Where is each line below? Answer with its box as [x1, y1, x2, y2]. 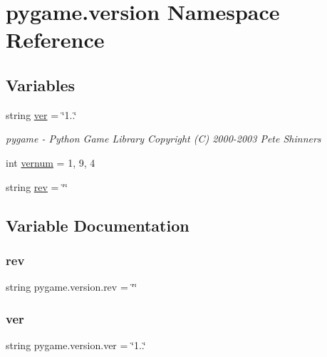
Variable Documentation [6, 214, 190, 236]
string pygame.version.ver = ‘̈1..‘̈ [6, 337, 146, 352]
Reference [6, 25, 105, 54]
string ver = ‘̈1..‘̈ [6, 107, 77, 122]
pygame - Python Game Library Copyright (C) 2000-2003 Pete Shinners [6, 131, 321, 146]
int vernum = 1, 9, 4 [6, 155, 95, 170]
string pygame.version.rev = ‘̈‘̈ [6, 279, 137, 294]
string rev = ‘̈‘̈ [6, 179, 68, 194]
